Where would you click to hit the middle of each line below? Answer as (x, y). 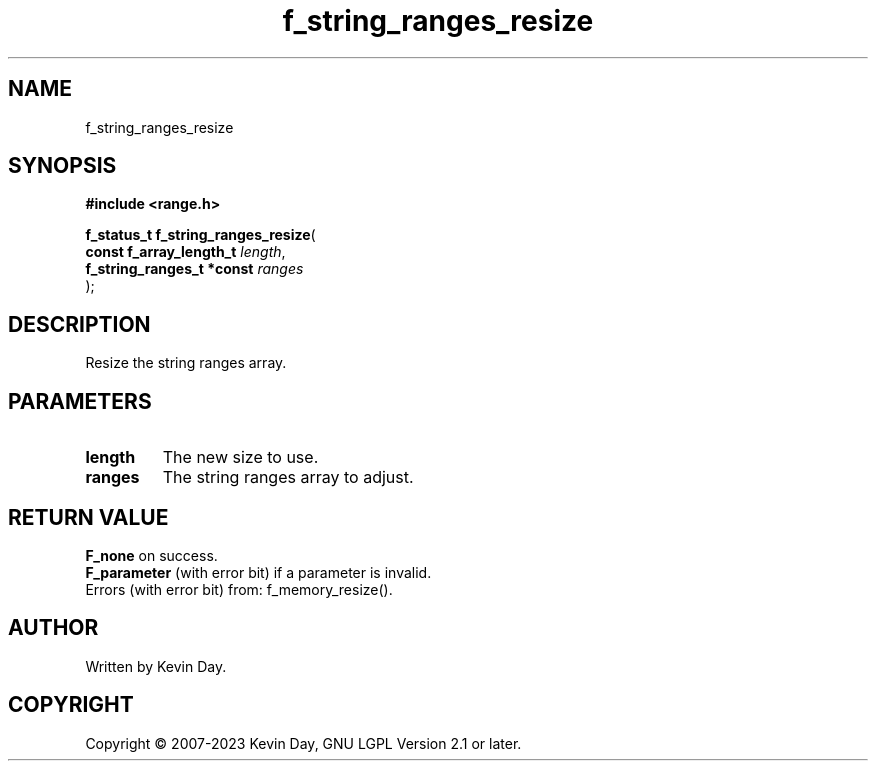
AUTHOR (53, 628)
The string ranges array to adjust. (288, 477)
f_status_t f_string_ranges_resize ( (200, 235)
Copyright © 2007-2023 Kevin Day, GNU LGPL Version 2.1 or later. (303, 743)
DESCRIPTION (79, 324)
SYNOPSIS (62, 166)
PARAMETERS (80, 401)
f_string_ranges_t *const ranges (194, 269)
